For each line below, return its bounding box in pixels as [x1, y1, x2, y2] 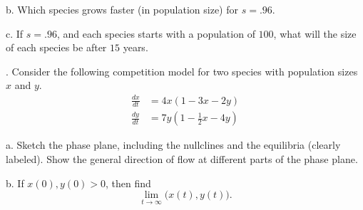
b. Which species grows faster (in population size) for [6, 2, 239, 16]
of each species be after [6, 40, 107, 55]
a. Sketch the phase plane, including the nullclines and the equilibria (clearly [6, 137, 341, 152]
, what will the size [273, 26, 357, 41]
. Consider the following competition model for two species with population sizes [6, 63, 358, 78]
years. [123, 40, 148, 55]
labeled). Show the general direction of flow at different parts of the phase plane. [6, 151, 358, 166]
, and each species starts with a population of [56, 26, 255, 41]
